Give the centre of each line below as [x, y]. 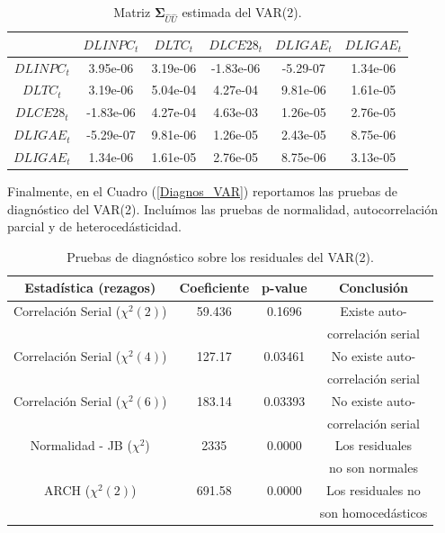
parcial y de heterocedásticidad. [94, 226]
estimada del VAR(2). [242, 12]
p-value [285, 288]
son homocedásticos [374, 512]
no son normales [373, 468]
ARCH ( [67, 490]
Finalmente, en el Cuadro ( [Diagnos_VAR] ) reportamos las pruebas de [202, 191]
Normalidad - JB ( [81, 445]
